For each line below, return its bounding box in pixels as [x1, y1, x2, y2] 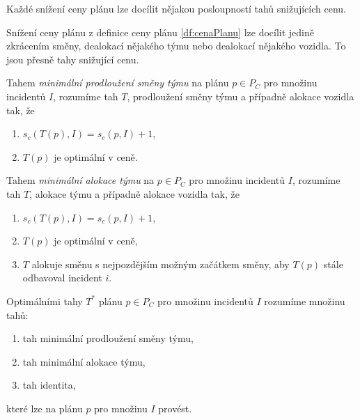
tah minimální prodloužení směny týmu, [22, 331, 194, 345]
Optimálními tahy [6, 293, 83, 308]
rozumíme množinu [264, 293, 345, 308]
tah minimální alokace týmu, [22, 354, 146, 368]
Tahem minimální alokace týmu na [6, 173, 155, 187]
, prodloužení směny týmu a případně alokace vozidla [127, 88, 354, 103]
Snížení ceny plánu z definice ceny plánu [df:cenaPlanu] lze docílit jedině [6, 24, 315, 39]
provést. [158, 400, 192, 415]
